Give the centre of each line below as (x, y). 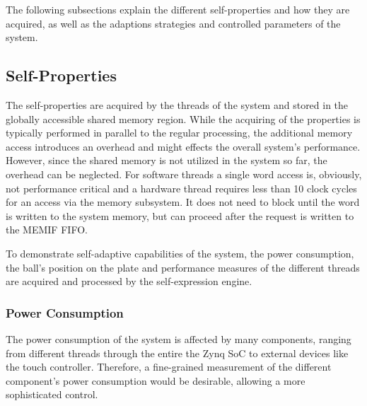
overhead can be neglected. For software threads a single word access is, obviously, (184, 174)
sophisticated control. (52, 394)
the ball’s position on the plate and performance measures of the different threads (183, 267)
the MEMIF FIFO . (47, 230)
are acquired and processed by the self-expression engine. (129, 281)
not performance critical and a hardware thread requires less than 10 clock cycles (181, 188)
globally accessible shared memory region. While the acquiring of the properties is (183, 118)
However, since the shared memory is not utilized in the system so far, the (167, 160)
